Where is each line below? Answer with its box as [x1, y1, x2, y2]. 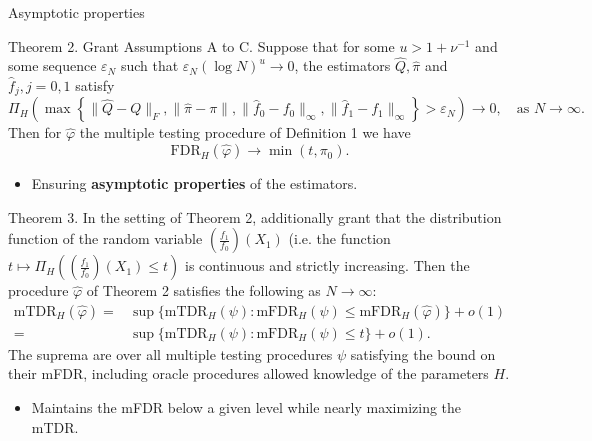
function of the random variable [8, 228, 203, 249]
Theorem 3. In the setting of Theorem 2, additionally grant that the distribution [8, 206, 502, 227]
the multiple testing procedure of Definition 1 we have [79, 122, 411, 143]
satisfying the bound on [350, 343, 496, 364]
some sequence [8, 55, 97, 76]
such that [120, 55, 179, 76]
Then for [8, 122, 62, 143]
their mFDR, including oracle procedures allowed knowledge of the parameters [8, 363, 489, 384]
